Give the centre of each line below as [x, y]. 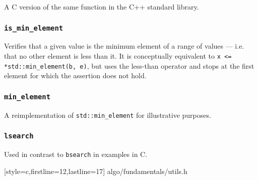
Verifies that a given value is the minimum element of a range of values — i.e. [124, 46]
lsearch [19, 136]
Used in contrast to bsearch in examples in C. [76, 154]
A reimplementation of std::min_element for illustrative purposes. [108, 115]
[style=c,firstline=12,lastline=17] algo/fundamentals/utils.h [96, 171]
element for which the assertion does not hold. [75, 75]
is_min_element [34, 28]
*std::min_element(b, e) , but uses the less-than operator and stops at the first [129, 65]
